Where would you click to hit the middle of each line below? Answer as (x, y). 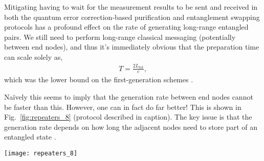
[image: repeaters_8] (41, 153)
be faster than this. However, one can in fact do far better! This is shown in (123, 107)
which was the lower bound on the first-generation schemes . (99, 79)
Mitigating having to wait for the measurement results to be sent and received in (131, 7)
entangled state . (30, 137)
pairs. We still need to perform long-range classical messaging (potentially (120, 37)
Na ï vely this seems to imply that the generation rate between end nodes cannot (129, 96)
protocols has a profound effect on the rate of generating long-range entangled (126, 27)
